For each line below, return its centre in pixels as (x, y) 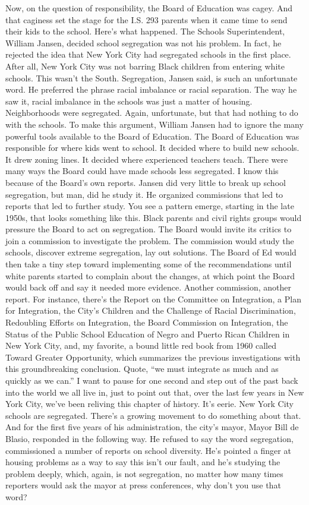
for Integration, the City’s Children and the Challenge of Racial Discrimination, (151, 310)
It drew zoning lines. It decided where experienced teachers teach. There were (147, 159)
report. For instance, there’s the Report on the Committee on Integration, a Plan (153, 299)
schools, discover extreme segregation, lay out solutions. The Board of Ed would (151, 252)
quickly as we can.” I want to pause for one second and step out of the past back (152, 380)
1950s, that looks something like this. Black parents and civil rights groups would (154, 217)
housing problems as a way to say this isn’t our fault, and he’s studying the (143, 462)
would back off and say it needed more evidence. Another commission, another (148, 287)
